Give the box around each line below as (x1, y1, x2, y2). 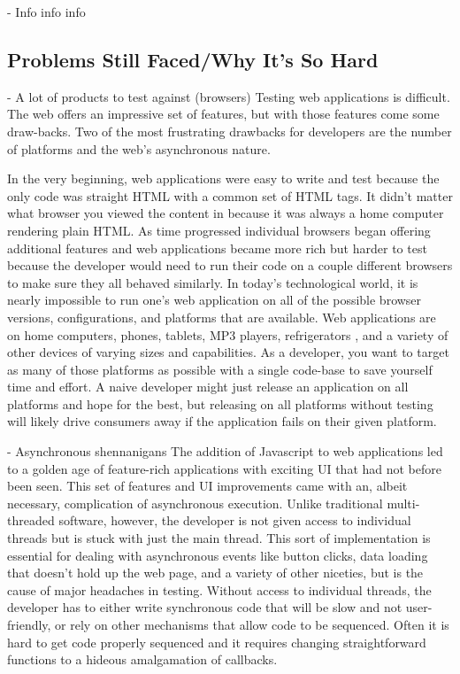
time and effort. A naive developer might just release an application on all (7, 377, 409, 396)
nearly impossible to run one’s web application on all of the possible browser (7, 291, 422, 309)
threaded (7, 511, 55, 530)
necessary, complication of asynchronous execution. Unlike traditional (7, 493, 383, 512)
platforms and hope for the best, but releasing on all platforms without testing (7, 394, 433, 413)
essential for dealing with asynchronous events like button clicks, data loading (7, 546, 428, 564)
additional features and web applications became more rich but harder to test (7, 238, 427, 257)
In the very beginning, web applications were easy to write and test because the (7, 169, 440, 188)
